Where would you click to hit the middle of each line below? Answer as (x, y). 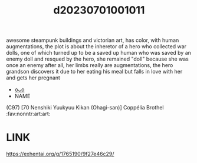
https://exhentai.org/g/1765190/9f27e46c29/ (60, 154)
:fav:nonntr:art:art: (28, 114)
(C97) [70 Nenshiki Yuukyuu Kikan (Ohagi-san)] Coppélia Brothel (85, 108)
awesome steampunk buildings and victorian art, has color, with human (93, 40)
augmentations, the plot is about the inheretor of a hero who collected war (96, 46)
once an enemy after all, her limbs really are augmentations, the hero (90, 65)
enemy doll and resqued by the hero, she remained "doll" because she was (97, 59)
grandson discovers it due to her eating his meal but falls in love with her (94, 72)
